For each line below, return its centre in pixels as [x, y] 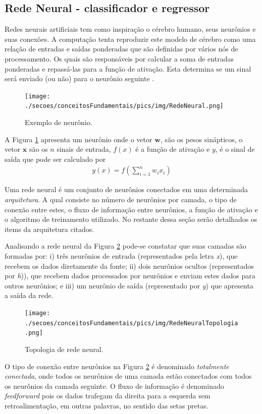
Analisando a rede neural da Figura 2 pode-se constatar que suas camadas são [125, 246]
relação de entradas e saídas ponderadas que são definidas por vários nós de [121, 49]
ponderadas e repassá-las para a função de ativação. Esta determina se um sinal [128, 68]
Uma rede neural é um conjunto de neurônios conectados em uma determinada [126, 189]
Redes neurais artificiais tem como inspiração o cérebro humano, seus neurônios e [130, 29]
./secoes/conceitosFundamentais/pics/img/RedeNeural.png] [124, 106]
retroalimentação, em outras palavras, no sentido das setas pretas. [107, 405]
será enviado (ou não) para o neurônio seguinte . [80, 78]
